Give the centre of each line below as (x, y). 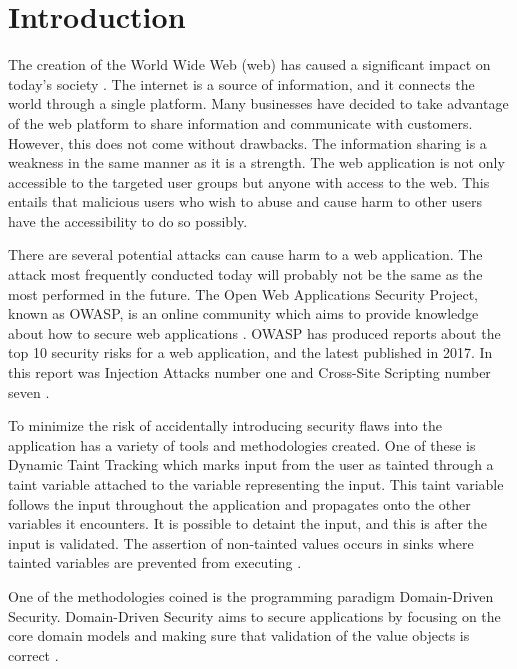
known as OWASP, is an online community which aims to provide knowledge (243, 313)
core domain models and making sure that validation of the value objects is (239, 635)
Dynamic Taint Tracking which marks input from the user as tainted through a (251, 464)
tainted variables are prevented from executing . (155, 562)
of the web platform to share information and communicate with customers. (240, 122)
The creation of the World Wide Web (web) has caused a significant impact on (249, 64)
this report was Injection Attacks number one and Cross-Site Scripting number (249, 372)
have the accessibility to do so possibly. (128, 220)
